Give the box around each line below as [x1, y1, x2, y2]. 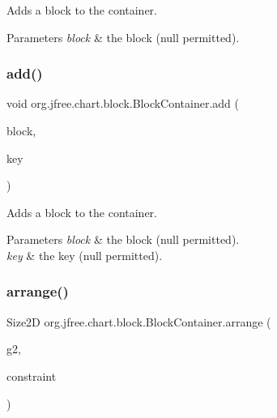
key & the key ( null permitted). [6, 246, 163, 263]
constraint [6, 367, 57, 384]
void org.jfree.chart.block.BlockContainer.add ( [6, 95, 240, 112]
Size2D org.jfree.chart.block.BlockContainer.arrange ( [6, 313, 271, 330]
